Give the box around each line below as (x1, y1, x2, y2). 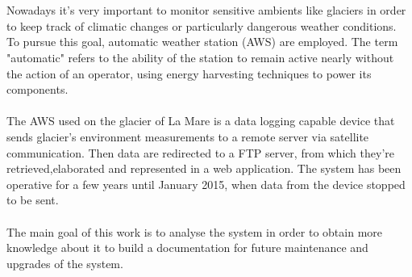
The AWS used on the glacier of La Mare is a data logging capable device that (6, 112, 395, 129)
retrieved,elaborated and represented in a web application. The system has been (6, 160, 402, 177)
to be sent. (6, 191, 59, 208)
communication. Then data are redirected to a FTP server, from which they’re (6, 144, 394, 161)
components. (6, 81, 69, 98)
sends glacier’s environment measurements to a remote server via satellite (6, 128, 369, 145)
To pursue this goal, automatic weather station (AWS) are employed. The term (6, 33, 398, 50)
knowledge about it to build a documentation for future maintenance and (6, 239, 368, 256)
